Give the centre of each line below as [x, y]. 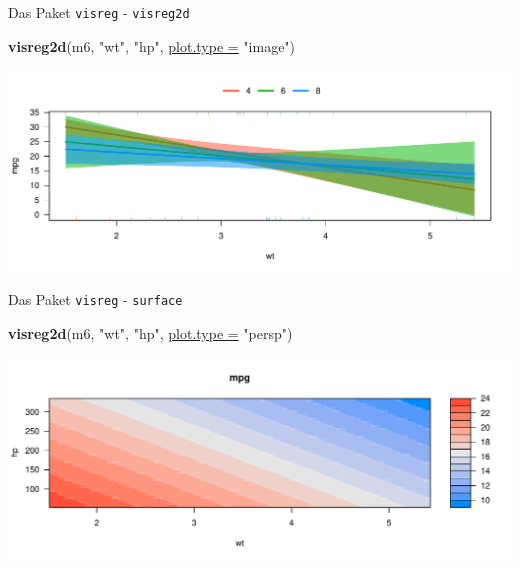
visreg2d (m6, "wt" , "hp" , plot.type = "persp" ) [150, 332]
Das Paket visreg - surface [95, 299]
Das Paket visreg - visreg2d [99, 12]
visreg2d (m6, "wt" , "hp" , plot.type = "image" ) [152, 45]
